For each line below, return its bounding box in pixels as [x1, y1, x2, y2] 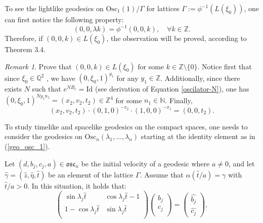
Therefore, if [5, 33, 43, 43]
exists [5, 83, 22, 94]
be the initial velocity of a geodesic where [81, 158, 210, 168]
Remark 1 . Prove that [5, 61, 72, 71]
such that [32, 83, 61, 94]
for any [116, 72, 139, 83]
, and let [228, 158, 255, 168]
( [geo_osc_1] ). [5, 141, 50, 151]
